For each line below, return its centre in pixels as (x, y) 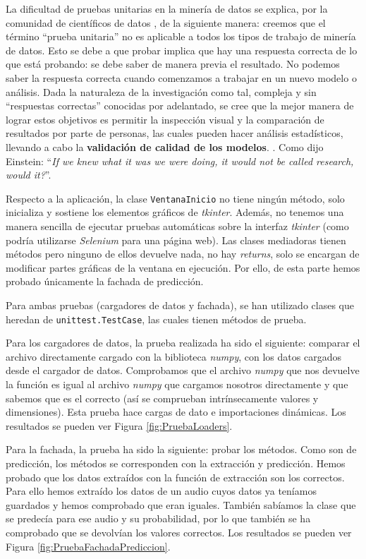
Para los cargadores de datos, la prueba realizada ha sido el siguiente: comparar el (183, 343)
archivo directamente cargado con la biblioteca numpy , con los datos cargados (173, 356)
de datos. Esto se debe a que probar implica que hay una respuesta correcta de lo (182, 50)
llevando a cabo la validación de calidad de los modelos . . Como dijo (165, 146)
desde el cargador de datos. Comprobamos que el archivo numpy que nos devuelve (183, 370)
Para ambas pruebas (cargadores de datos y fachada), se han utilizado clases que (180, 305)
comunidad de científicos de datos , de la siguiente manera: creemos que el (166, 22)
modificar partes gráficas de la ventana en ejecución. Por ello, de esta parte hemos (183, 267)
